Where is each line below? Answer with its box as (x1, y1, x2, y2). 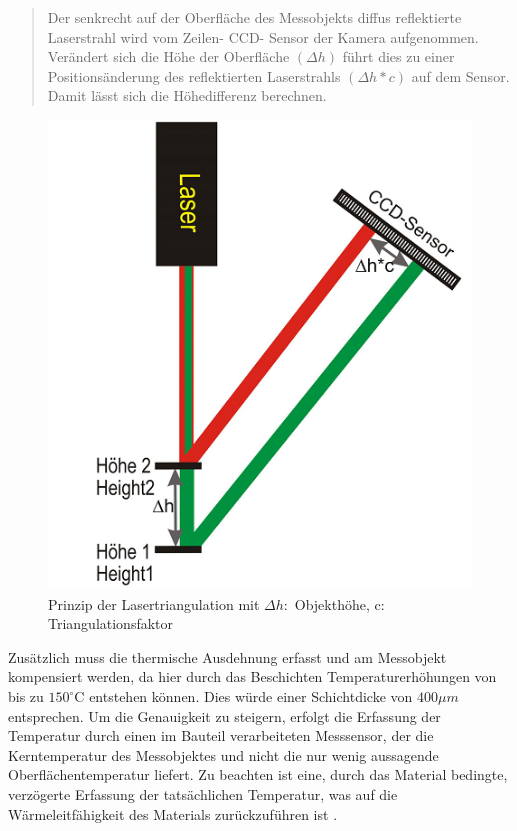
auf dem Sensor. (411, 65, 510, 86)
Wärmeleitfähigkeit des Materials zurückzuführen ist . (8, 803, 338, 824)
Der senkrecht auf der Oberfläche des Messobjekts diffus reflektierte (47, 7, 462, 27)
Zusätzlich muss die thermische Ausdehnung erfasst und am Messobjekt (8, 646, 447, 667)
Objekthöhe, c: (294, 593, 385, 614)
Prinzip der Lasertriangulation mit (48, 593, 260, 614)
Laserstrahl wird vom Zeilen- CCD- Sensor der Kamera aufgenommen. (47, 26, 479, 47)
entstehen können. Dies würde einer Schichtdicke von (89, 686, 413, 707)
